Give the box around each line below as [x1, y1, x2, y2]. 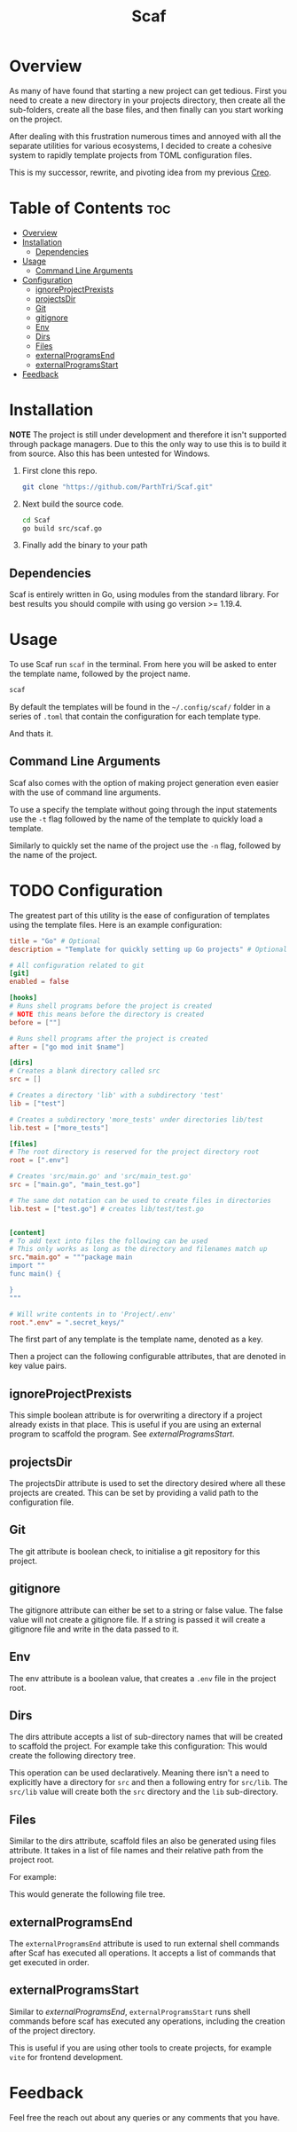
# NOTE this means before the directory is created [9, 1010, 204, 1019]
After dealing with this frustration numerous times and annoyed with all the [9, 130, 282, 141]
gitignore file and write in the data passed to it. [9, 1624, 180, 1634]
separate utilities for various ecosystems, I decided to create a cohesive [9, 140, 272, 151]
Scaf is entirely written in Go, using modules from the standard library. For [9, 589, 279, 600]
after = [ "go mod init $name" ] [9, 1042, 125, 1051]
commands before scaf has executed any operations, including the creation [9, 2016, 285, 2026]
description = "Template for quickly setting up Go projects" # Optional [9, 945, 288, 954]
